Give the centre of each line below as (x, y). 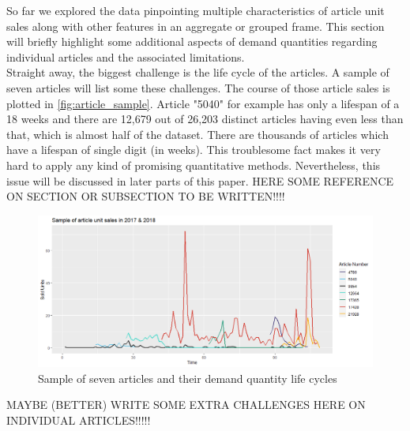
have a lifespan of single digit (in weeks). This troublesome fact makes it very (194, 150)
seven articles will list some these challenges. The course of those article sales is (198, 87)
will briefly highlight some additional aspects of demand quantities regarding (192, 41)
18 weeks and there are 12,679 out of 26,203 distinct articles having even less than (205, 119)
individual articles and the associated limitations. (126, 56)
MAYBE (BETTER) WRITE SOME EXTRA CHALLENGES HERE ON (186, 405)
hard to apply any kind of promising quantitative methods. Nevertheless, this (194, 165)
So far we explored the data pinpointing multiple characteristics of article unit (196, 10)
